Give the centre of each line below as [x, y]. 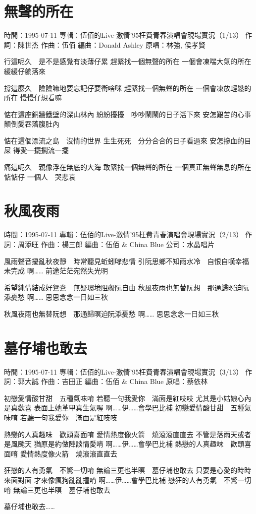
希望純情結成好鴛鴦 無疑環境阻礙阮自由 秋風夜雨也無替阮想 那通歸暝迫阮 [127, 287]
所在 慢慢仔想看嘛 [33, 97]
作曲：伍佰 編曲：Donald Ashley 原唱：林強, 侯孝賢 [123, 44]
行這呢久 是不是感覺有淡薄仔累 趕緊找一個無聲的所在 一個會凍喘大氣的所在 [128, 61]
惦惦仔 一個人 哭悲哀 [40, 176]
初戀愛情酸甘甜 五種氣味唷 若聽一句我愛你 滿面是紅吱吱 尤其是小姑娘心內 [128, 398]
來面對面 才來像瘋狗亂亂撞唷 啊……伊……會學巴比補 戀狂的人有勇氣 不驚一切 [128, 480]
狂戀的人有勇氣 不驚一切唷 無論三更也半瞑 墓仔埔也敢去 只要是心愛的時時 [128, 470]
